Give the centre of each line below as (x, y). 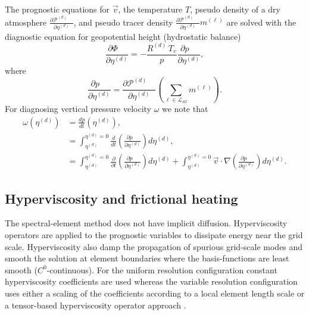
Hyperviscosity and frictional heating (121, 198)
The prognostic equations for (57, 9)
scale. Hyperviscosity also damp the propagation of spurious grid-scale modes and (154, 246)
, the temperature (150, 9)
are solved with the (261, 22)
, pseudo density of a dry (235, 9)
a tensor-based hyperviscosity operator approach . (96, 305)
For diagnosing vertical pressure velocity (78, 109)
